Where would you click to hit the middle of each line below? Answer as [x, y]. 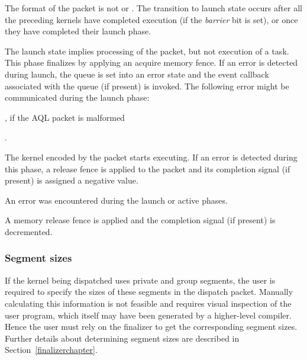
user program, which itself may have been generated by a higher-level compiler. [148, 315]
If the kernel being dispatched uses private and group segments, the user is [140, 280]
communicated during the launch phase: [77, 97]
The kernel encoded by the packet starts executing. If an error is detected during [151, 157]
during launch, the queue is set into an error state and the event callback [137, 74]
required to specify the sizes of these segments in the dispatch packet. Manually [149, 292]
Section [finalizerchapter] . [51, 350]
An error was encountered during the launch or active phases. [116, 200]
